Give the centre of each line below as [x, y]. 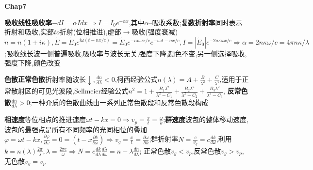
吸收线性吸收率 [28, 22]
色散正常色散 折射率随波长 [45, 79]
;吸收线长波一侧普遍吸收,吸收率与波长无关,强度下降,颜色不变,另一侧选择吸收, [126, 53]
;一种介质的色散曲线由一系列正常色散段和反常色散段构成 [119, 102]
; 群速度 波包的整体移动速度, [206, 119]
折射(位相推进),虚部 [90, 32]
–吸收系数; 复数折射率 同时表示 [196, 22]
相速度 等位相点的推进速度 [45, 119]
